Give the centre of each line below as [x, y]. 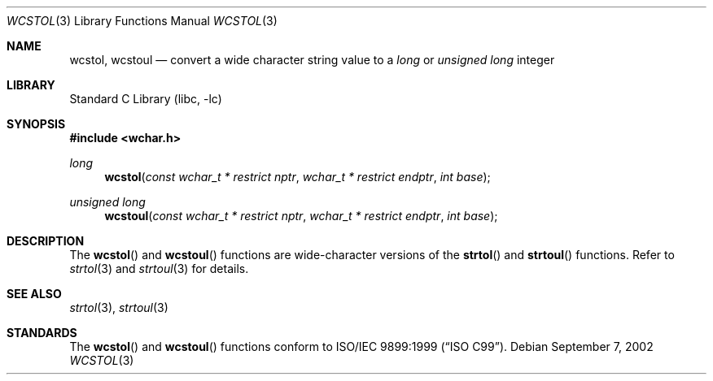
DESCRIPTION [46, 241]
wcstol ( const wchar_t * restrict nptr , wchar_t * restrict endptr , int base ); [297, 177]
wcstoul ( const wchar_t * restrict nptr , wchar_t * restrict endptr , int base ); [301, 216]
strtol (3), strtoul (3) [119, 307]
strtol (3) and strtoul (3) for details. [159, 268]
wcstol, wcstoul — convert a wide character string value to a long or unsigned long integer [312, 60]
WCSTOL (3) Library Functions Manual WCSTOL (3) [142, 21]
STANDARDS [42, 333]
